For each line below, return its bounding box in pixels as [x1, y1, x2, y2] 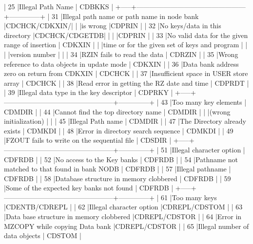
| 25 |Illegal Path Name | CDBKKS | [4, 1, 114, 11]
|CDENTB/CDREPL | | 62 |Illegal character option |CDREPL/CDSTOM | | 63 [4, 202, 243, 212]
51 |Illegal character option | [160, 144, 245, 154]
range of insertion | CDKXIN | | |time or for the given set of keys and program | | [4, 39, 248, 50]
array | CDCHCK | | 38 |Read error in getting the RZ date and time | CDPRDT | [4, 77, 249, 88]
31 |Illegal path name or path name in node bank [51, 11, 199, 21]
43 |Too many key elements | [160, 96, 247, 107]
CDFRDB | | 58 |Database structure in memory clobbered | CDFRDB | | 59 [4, 173, 231, 183]
